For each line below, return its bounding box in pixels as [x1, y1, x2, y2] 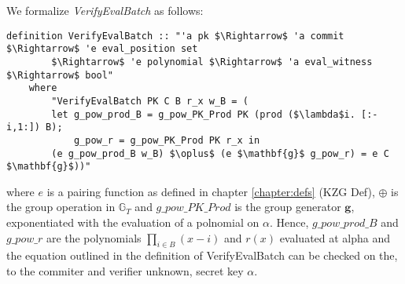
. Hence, [269, 214, 309, 230]
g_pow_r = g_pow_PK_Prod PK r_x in [73, 134, 260, 146]
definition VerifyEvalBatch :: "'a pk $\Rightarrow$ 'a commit [6, 30, 344, 42]
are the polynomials [46, 229, 142, 246]
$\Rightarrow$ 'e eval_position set [6, 43, 198, 55]
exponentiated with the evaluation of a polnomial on [6, 214, 260, 230]
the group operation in [6, 198, 116, 215]
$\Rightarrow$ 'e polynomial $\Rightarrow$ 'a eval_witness [51, 56, 373, 67]
